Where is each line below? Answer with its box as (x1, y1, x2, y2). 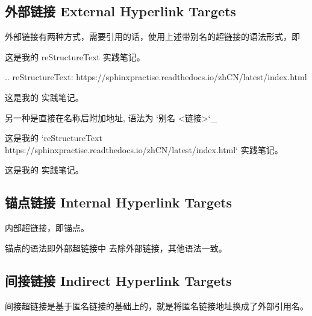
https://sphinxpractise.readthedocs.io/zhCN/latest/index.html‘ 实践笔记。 (5, 143, 283, 156)
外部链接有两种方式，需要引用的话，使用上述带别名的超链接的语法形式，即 (5, 30, 300, 43)
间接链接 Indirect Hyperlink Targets (5, 271, 232, 289)
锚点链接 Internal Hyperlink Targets (5, 193, 232, 212)
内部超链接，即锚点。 (5, 221, 89, 234)
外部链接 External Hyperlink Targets (5, 2, 236, 21)
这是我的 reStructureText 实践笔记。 (5, 50, 145, 63)
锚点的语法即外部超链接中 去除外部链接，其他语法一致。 (5, 241, 227, 254)
